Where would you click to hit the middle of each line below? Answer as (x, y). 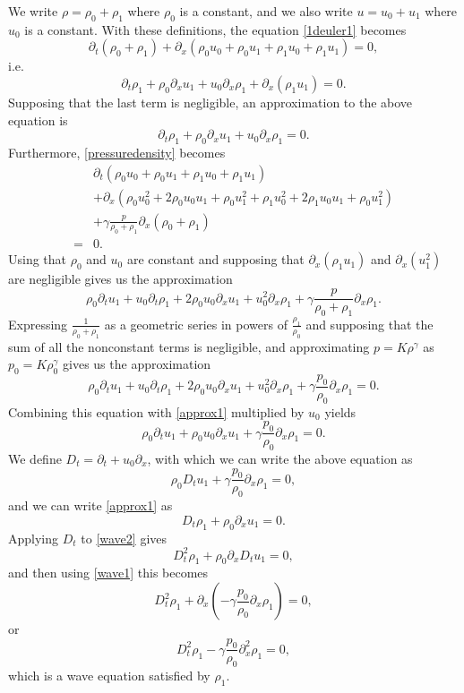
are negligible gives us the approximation (120, 279)
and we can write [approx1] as (90, 505)
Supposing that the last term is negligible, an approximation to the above (211, 102)
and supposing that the (369, 324)
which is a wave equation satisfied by (109, 676)
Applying (34, 538)
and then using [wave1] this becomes (108, 573)
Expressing (38, 324)
